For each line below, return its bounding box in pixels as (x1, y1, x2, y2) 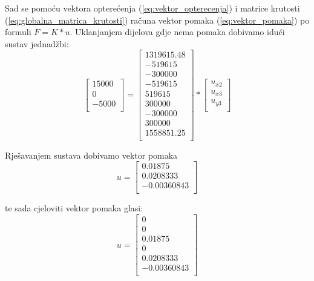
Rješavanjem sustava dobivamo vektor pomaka (5, 148, 178, 161)
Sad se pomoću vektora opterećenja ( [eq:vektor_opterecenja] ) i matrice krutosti (5, 2, 300, 14)
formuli (5, 25, 31, 38)
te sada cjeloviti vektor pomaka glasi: (5, 202, 143, 214)
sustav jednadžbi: (5, 37, 69, 50)
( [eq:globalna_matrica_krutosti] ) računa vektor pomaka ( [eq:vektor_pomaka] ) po (5, 13, 310, 26)
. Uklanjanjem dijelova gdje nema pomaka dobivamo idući (70, 25, 285, 38)
